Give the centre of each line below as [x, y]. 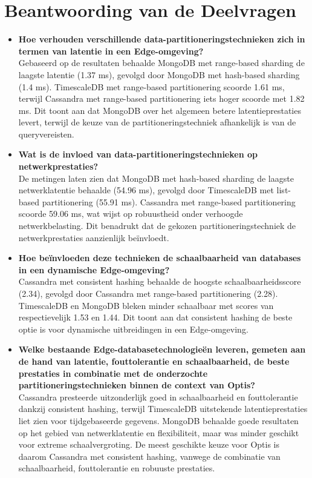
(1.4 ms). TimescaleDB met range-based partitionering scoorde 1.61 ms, [151, 86]
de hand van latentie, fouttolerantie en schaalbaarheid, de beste [154, 361]
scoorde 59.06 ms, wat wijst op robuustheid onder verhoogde [131, 214]
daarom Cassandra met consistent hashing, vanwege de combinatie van [149, 456]
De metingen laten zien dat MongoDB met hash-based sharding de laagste [156, 178]
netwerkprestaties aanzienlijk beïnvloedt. [94, 237]
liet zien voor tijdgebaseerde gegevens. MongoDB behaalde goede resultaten [158, 420]
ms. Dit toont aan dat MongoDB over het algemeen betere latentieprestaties [160, 110]
